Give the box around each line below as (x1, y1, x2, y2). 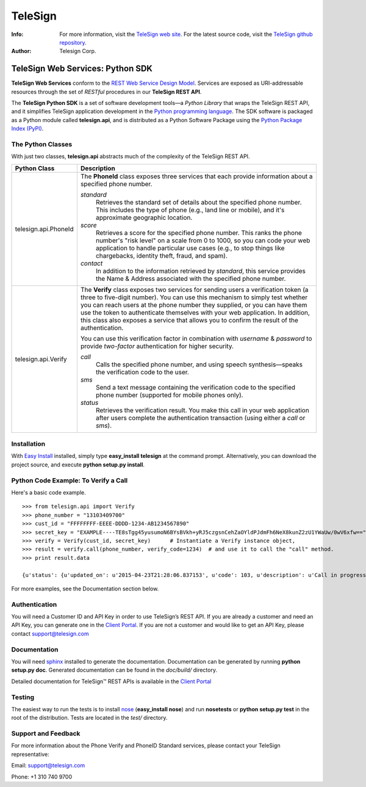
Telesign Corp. (59, 48, 96, 55)
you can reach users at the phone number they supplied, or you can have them (80, 300, 307, 309)
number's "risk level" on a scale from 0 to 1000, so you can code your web (95, 236, 310, 244)
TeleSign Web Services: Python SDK (11, 63, 152, 74)
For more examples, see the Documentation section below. (11, 585, 159, 592)
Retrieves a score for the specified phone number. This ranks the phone (95, 228, 302, 237)
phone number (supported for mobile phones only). (95, 391, 243, 399)
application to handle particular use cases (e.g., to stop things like (95, 244, 285, 252)
